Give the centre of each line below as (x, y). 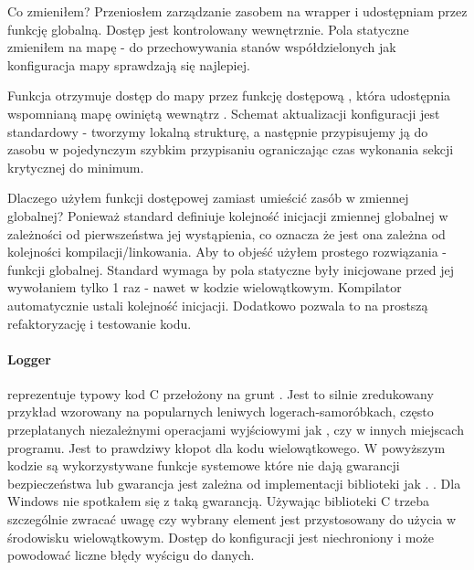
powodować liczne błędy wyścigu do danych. (131, 555)
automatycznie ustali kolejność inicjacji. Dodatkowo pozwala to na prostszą (218, 305)
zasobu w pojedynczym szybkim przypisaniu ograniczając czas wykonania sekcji (231, 149)
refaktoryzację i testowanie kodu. (100, 323)
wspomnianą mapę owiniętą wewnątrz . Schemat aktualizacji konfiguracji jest (224, 113)
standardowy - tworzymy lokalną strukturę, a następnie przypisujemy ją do (218, 131)
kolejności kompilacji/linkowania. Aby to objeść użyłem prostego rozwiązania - (227, 252)
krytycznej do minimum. (76, 167)
